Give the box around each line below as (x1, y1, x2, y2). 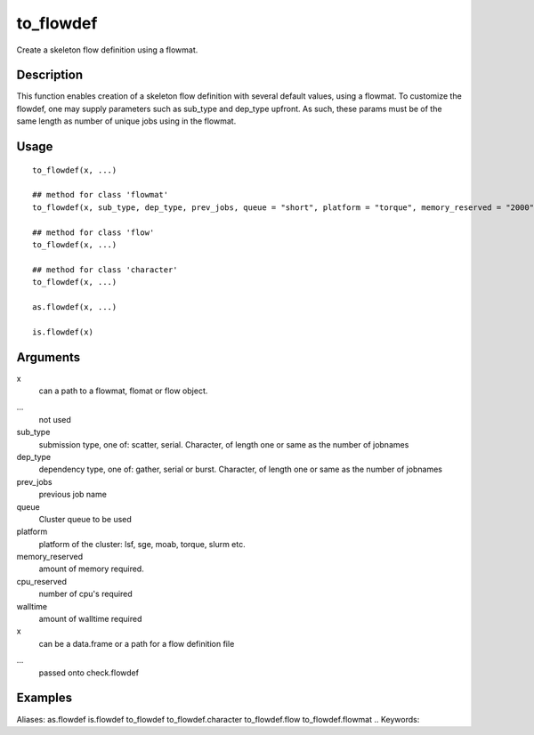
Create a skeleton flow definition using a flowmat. (16, 44, 198, 55)
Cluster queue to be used (38, 513, 133, 524)
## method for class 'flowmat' (32, 190, 169, 200)
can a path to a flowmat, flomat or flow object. (38, 385, 208, 396)
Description (16, 68, 84, 83)
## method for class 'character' (32, 264, 178, 275)
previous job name (38, 489, 107, 500)
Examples (16, 691, 73, 706)
